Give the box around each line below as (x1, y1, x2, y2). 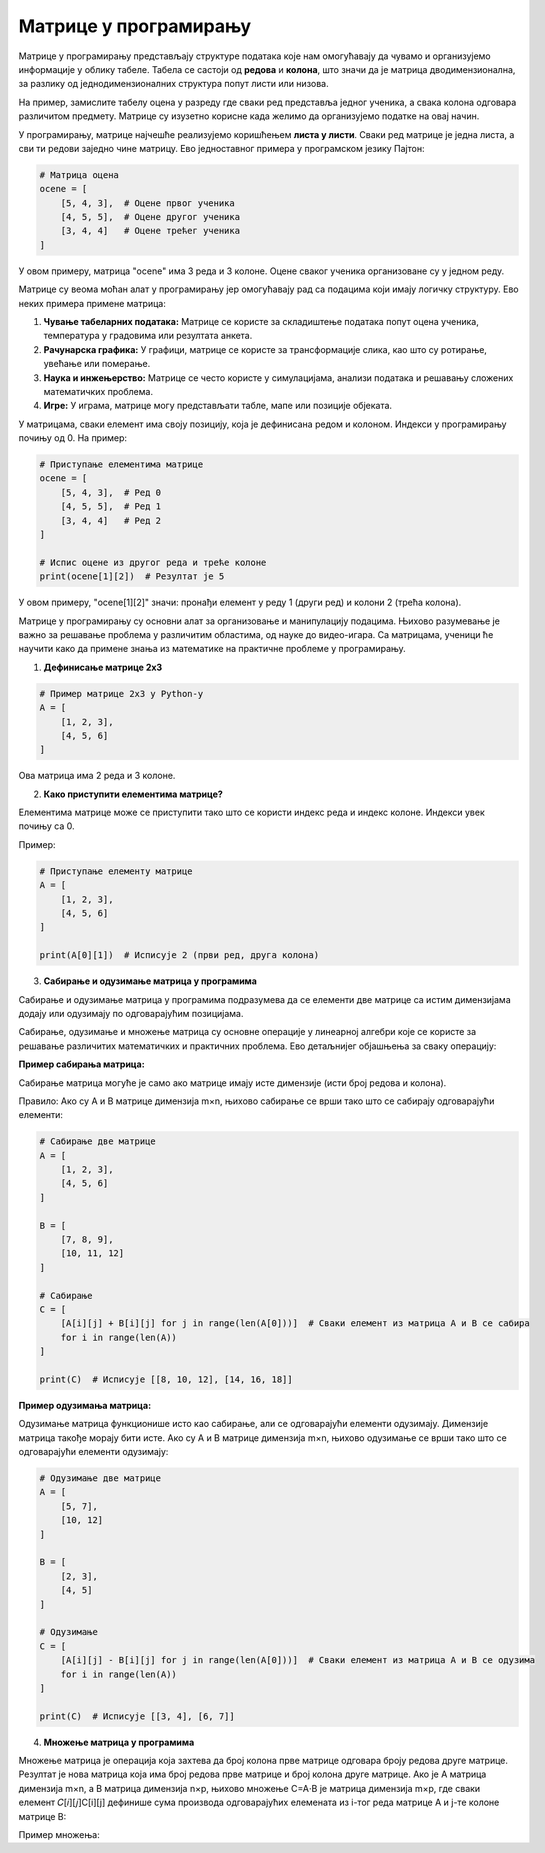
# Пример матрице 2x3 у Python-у (39, 688, 204, 699)
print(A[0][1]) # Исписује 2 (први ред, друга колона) (39, 950, 320, 961)
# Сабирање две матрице (39, 1136, 157, 1147)
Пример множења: (18, 1829, 100, 1841)
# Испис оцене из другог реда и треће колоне (39, 556, 267, 568)
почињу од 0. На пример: (18, 432, 128, 444)
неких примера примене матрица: (18, 297, 167, 309)
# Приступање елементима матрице (39, 459, 204, 470)
